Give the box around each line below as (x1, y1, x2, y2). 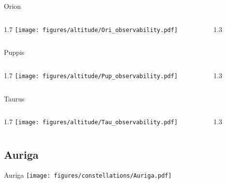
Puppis (4, 47, 25, 57)
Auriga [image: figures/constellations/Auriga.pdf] (4, 169, 172, 180)
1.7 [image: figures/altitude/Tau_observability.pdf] (4, 116, 178, 127)
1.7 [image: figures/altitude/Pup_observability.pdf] (4, 70, 178, 80)
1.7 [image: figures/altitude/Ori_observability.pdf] (4, 24, 178, 34)
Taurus (4, 93, 25, 103)
